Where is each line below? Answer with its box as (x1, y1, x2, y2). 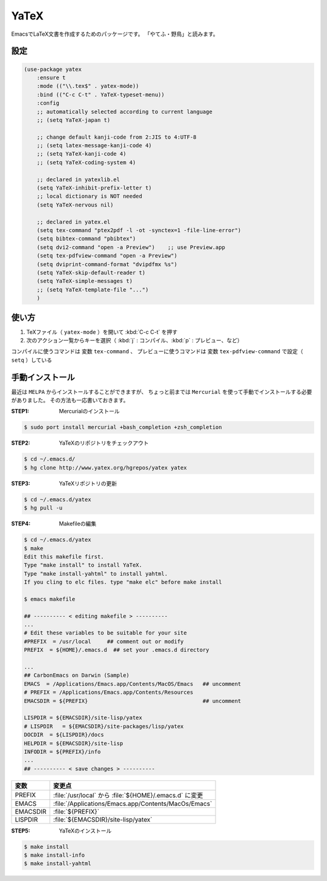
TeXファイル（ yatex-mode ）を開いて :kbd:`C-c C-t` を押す (26, 328, 178, 336)
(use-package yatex (24, 65, 82, 73)
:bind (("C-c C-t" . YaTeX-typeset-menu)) (36, 91, 165, 98)
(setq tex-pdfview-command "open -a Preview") (36, 252, 178, 259)
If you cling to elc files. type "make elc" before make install (24, 579, 222, 586)
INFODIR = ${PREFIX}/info (24, 748, 101, 755)
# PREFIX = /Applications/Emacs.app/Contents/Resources (24, 689, 194, 696)
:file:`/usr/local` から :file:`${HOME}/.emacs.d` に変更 (53, 791, 203, 799)
